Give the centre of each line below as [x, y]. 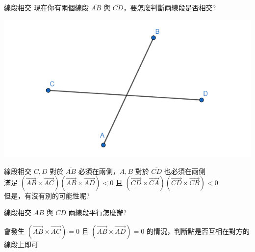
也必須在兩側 [185, 171]
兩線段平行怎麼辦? [98, 212]
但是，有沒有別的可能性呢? [47, 196]
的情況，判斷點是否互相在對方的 [198, 231]
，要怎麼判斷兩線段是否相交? [170, 7]
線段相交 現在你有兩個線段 [46, 7]
